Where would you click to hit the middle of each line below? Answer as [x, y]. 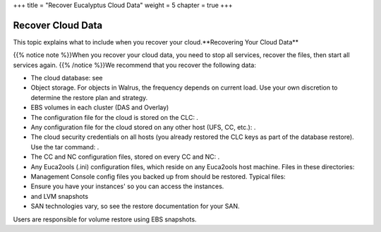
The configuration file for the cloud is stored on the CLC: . [115, 117]
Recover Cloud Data [58, 25]
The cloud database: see [67, 78]
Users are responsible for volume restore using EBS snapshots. [105, 219]
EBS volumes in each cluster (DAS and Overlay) [100, 108]
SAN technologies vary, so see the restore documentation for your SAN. [135, 206]
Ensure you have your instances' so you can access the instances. [127, 186]
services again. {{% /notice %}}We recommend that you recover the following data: [135, 65]
